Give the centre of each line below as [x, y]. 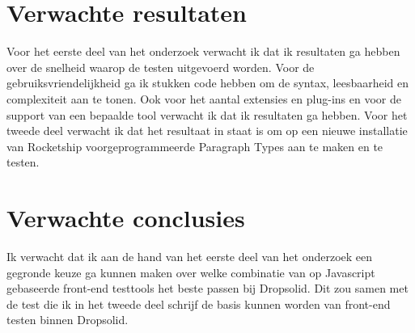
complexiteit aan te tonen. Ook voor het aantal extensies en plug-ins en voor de [204, 98]
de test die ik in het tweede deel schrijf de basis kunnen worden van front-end [199, 303]
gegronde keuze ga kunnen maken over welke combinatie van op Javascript [191, 272]
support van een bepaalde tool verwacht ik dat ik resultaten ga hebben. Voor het [207, 114]
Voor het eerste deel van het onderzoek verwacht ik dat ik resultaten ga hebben [203, 51]
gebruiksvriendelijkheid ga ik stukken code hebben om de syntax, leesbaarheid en [208, 83]
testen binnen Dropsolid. [68, 320]
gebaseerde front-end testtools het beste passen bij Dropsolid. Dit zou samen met [207, 288]
